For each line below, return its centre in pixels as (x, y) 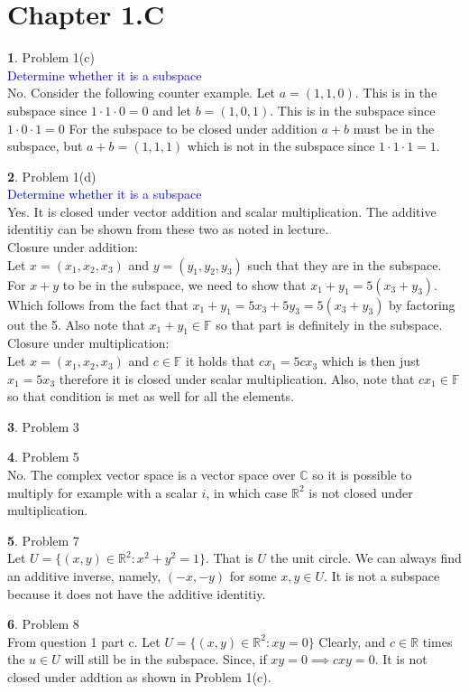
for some (253, 575)
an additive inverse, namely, (84, 575)
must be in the (394, 128)
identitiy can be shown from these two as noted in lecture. (168, 229)
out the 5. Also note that (76, 324)
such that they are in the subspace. (345, 264)
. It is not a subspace (382, 575)
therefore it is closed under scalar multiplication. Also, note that (237, 378)
